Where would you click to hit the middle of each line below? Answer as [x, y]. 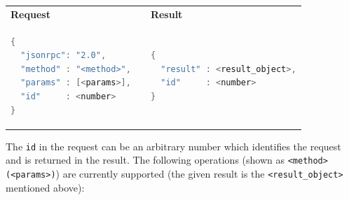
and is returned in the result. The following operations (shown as [145, 160]
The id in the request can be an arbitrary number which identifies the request [173, 146]
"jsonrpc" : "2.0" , [63, 56]
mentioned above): [45, 187]
